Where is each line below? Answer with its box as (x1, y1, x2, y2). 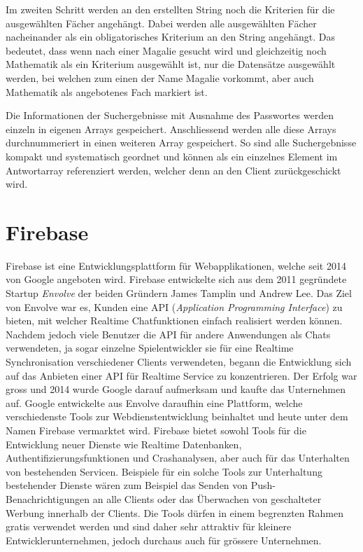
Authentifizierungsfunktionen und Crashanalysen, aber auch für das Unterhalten (6, 450, 350, 465)
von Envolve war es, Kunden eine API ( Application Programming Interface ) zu (6, 299, 343, 314)
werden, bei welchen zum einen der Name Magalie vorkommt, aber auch (6, 70, 314, 85)
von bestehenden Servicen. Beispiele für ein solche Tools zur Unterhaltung (6, 464, 322, 478)
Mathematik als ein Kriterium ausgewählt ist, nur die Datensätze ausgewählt (6, 57, 336, 71)
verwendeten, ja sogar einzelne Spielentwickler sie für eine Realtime (6, 340, 294, 355)
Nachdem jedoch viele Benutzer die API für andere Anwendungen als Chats (6, 326, 331, 341)
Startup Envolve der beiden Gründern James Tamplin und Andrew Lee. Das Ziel (6, 286, 352, 301)
